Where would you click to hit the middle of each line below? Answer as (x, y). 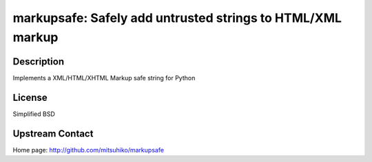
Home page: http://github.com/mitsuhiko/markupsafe (89, 150)
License (30, 97)
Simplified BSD (34, 114)
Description (39, 61)
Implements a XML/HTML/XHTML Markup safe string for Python (104, 78)
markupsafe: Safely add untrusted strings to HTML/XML (177, 18)
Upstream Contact (53, 134)
